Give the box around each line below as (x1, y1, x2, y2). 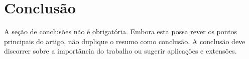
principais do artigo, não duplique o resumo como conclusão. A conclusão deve (4, 36, 245, 46)
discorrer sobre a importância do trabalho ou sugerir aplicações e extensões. (4, 46, 237, 56)
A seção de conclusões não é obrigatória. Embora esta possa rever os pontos (4, 26, 237, 37)
